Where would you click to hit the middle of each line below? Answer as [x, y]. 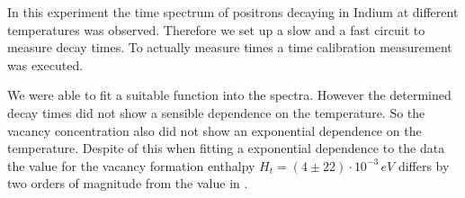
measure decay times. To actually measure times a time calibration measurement [230, 47]
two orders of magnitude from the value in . [128, 183]
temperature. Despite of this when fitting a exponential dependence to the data [226, 148]
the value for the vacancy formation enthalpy [131, 165]
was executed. [45, 64]
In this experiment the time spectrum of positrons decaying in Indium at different [233, 12]
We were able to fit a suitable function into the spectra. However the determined [229, 95]
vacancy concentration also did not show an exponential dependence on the [215, 130]
